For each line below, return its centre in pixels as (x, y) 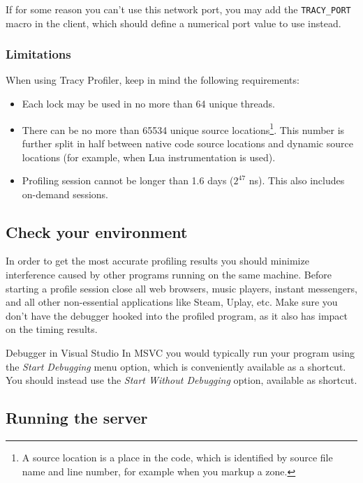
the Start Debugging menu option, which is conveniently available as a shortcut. (176, 366)
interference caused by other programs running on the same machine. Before (169, 275)
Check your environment (97, 231)
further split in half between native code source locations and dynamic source (187, 143)
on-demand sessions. (65, 194)
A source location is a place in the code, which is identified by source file (177, 458)
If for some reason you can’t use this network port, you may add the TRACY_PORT (178, 9)
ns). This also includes (297, 180)
